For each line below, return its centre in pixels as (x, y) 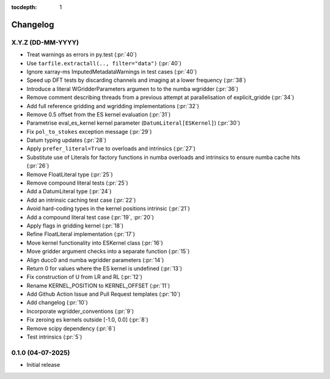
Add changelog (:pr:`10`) (57, 303)
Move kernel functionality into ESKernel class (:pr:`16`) (95, 243)
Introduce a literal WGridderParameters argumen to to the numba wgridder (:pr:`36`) (132, 89)
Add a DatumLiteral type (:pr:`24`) (69, 191)
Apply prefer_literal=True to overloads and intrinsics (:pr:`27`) (111, 149)
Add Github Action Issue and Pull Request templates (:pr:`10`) (104, 294)
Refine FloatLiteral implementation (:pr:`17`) (81, 234)
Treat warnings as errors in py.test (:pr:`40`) (82, 54)
